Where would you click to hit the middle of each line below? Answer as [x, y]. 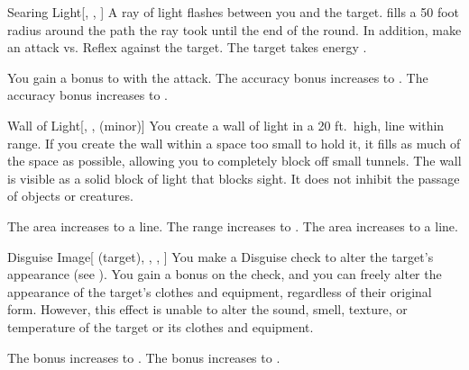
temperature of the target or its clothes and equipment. [161, 326]
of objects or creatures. [70, 196]
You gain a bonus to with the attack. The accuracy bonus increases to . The [218, 77]
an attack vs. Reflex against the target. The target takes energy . [187, 47]
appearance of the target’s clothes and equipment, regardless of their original [220, 291]
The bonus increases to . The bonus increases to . [144, 357]
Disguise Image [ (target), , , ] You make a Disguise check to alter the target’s [221, 256]
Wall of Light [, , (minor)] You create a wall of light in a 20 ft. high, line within [226, 125]
